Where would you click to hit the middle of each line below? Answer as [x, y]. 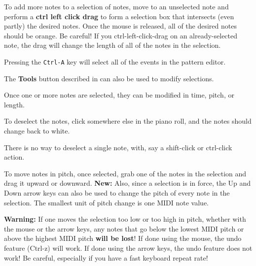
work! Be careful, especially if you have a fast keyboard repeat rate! [106, 257]
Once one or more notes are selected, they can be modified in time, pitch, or [119, 95]
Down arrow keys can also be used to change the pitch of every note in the [117, 192]
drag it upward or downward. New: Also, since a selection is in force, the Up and [128, 183]
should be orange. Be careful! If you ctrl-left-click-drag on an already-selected [121, 35]
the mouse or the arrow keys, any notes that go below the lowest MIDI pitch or [124, 228]
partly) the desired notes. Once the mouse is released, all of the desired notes [120, 26]
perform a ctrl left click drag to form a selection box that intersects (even [119, 16]
